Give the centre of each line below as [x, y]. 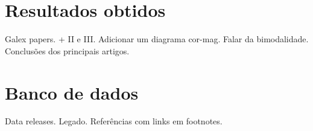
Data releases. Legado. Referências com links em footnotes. [114, 121]
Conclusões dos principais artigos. [67, 50]
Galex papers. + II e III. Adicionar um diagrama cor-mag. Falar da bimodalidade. [157, 39]
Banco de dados [72, 92]
